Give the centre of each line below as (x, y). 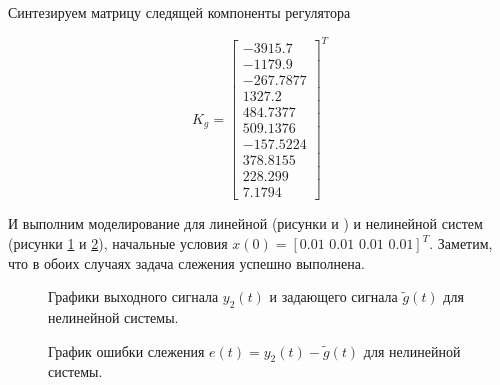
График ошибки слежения (126, 350)
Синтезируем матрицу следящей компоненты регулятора (179, 12)
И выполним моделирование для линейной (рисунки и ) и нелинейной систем (245, 223)
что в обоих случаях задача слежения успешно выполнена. (186, 262)
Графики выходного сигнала (133, 296)
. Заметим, (461, 243)
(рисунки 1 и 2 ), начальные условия (118, 243)
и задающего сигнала (333, 296)
